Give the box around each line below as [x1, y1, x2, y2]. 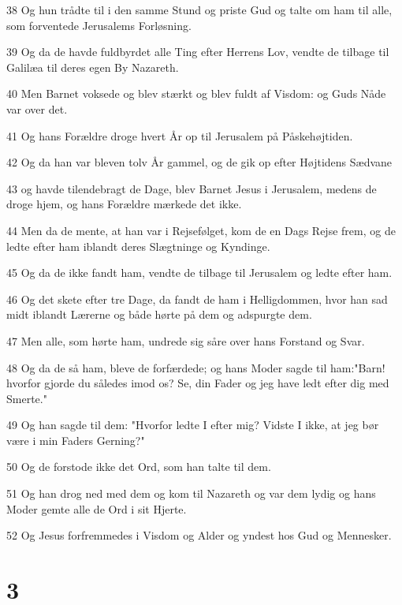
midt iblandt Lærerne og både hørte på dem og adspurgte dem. [6, 306, 312, 323]
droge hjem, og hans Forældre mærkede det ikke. [6, 196, 242, 212]
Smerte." [6, 390, 47, 406]
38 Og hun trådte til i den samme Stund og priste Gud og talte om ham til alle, [6, 2, 393, 17]
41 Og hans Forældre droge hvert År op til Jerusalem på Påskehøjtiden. [6, 127, 353, 144]
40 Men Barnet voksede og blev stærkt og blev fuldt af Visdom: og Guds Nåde [6, 85, 386, 102]
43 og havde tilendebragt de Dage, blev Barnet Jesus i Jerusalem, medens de [6, 180, 377, 196]
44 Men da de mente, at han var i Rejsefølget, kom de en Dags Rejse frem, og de [6, 222, 396, 238]
